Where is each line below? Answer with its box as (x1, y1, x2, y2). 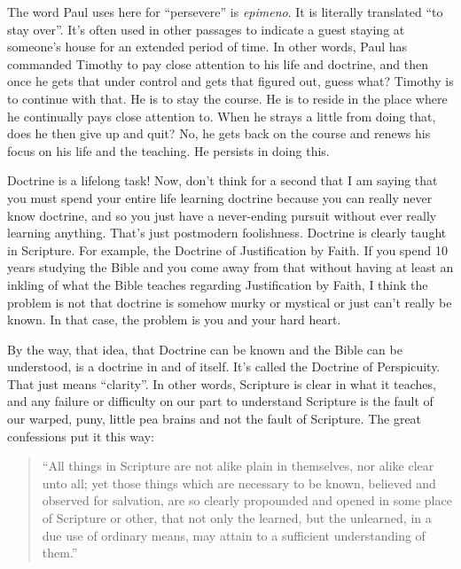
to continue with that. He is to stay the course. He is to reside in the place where (7, 89, 448, 107)
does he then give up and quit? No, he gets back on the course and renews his (7, 124, 431, 143)
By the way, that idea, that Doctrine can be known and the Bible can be (7, 339, 402, 358)
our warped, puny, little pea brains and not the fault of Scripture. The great (7, 409, 422, 428)
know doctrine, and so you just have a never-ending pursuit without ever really (7, 206, 437, 224)
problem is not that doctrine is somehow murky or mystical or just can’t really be (7, 292, 452, 311)
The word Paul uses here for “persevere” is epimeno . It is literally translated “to (7, 3, 443, 20)
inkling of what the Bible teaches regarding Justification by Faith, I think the (7, 275, 428, 293)
